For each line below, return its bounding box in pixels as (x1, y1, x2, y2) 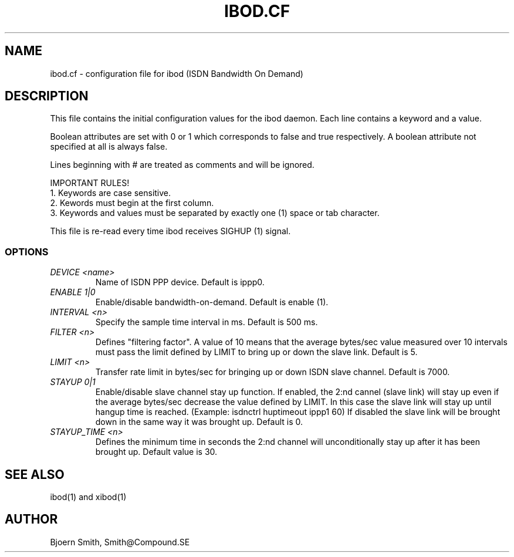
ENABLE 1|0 (50, 287, 96, 298)
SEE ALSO (5, 467, 65, 482)
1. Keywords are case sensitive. (50, 188, 171, 198)
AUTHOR (5, 512, 58, 527)
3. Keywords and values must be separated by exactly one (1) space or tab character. (50, 208, 380, 218)
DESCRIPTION (5, 89, 89, 104)
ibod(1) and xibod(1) (50, 492, 127, 502)
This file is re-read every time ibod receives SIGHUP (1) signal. (50, 226, 291, 237)
